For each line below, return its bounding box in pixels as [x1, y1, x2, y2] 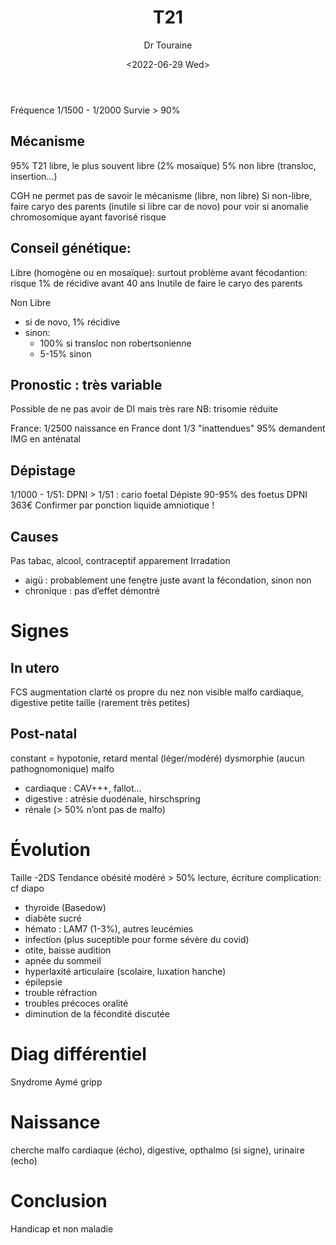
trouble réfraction [24, 986, 98, 998]
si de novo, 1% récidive [24, 316, 121, 328]
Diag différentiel [10, 1042, 147, 1065]
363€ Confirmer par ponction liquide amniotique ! [10, 499, 215, 511]
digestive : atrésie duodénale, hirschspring [24, 792, 201, 805]
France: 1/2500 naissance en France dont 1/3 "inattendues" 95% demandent [10, 422, 326, 435]
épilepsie [24, 976, 63, 988]
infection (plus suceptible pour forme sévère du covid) [24, 933, 250, 945]
